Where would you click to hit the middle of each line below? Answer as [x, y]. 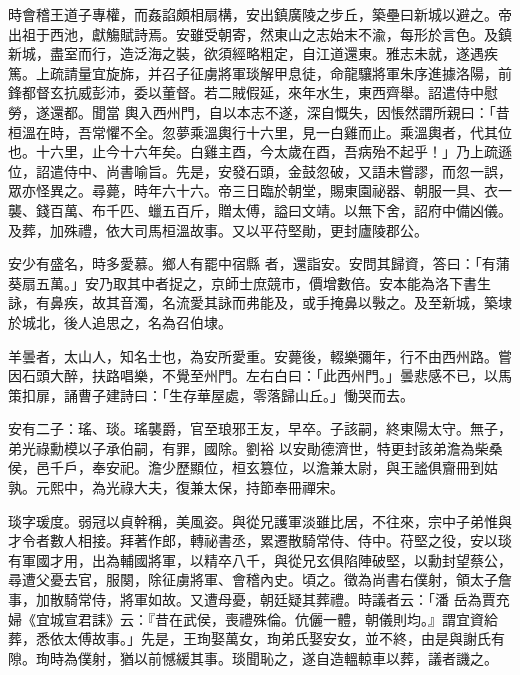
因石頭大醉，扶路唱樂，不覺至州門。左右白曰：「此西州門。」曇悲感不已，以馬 [260, 375]
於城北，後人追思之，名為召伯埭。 [120, 321]
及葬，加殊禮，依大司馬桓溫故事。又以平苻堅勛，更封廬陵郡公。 [218, 229]
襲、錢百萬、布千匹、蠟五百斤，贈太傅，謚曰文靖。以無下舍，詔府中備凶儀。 [260, 209]
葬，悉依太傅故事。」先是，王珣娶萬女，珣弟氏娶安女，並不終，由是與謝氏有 [256, 638]
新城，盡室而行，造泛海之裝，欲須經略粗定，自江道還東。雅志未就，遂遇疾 [253, 53]
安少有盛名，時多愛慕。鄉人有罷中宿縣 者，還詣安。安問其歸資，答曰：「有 [252, 263]
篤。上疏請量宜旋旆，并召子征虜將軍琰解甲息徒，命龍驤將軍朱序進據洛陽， [253, 72]
